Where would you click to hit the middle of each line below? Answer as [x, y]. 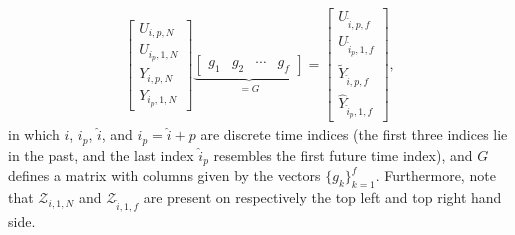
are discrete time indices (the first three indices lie [354, 134]
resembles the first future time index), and [343, 154]
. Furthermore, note [435, 175]
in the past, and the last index [101, 154]
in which [34, 134]
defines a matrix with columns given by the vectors [164, 175]
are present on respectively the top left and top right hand [322, 197]
